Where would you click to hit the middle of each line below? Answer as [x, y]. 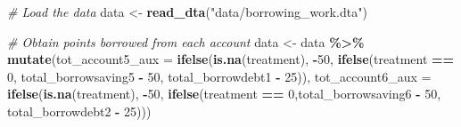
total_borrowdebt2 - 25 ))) [79, 111]
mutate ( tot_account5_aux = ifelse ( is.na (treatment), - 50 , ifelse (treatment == [231, 59]
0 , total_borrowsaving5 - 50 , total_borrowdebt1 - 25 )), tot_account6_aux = [219, 76]
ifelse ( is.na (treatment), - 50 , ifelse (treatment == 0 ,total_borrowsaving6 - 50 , [224, 94]
